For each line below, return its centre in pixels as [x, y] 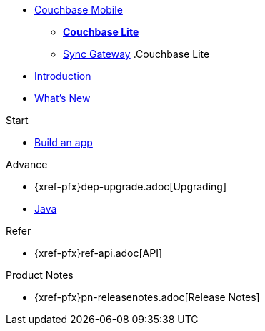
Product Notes [40, 275]
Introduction [63, 76]
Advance [27, 164]
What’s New [62, 98]
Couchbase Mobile [79, 10]
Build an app [64, 142]
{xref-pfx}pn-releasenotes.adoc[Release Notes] [147, 297]
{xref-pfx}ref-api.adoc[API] [99, 253]
